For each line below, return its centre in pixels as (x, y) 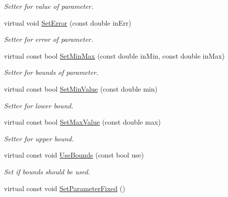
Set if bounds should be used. (47, 171)
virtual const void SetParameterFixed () (65, 188)
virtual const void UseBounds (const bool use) (74, 155)
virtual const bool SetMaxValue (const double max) (82, 122)
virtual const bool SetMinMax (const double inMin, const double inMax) (114, 55)
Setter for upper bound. (39, 138)
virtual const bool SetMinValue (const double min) (81, 88)
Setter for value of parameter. (49, 6)
